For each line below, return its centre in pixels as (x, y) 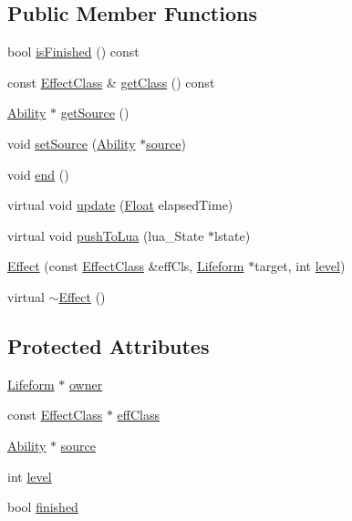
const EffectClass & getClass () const (111, 82)
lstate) (233, 235)
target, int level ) (300, 266)
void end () (38, 174)
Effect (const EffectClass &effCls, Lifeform (126, 266)
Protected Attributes (109, 345)
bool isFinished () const (73, 52)
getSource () (95, 113)
